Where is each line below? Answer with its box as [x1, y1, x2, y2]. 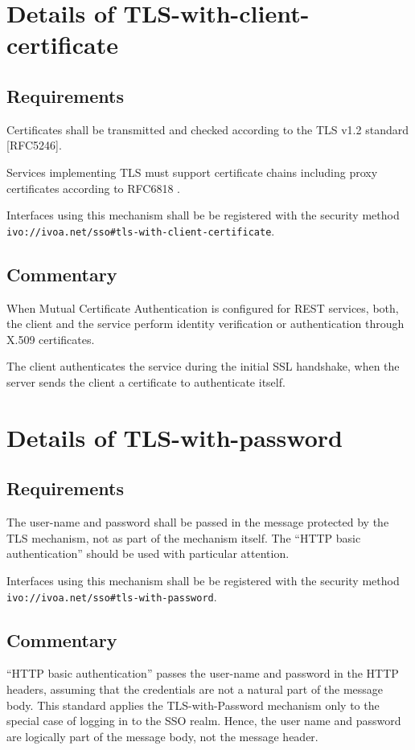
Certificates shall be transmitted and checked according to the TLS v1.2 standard [6, 121, 409, 137]
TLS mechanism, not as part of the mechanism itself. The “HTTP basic [6, 529, 361, 546]
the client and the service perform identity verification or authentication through [6, 315, 405, 332]
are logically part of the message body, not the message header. [6, 727, 318, 744]
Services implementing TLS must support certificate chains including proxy [6, 163, 378, 180]
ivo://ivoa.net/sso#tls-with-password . [6, 588, 217, 605]
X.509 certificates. [6, 330, 95, 347]
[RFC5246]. [6, 137, 62, 154]
